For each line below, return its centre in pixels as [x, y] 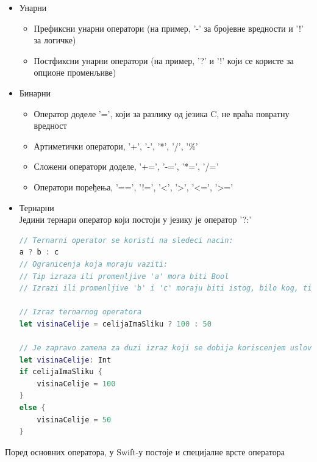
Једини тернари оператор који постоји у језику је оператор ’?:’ [135, 219]
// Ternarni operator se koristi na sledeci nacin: [126, 240]
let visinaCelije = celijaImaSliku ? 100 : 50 [115, 324]
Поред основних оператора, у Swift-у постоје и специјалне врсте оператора [145, 451]
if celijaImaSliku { [61, 372]
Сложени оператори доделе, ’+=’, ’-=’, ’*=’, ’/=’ [126, 166]
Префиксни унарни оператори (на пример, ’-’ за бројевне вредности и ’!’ [169, 28]
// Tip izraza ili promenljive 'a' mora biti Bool [124, 276]
